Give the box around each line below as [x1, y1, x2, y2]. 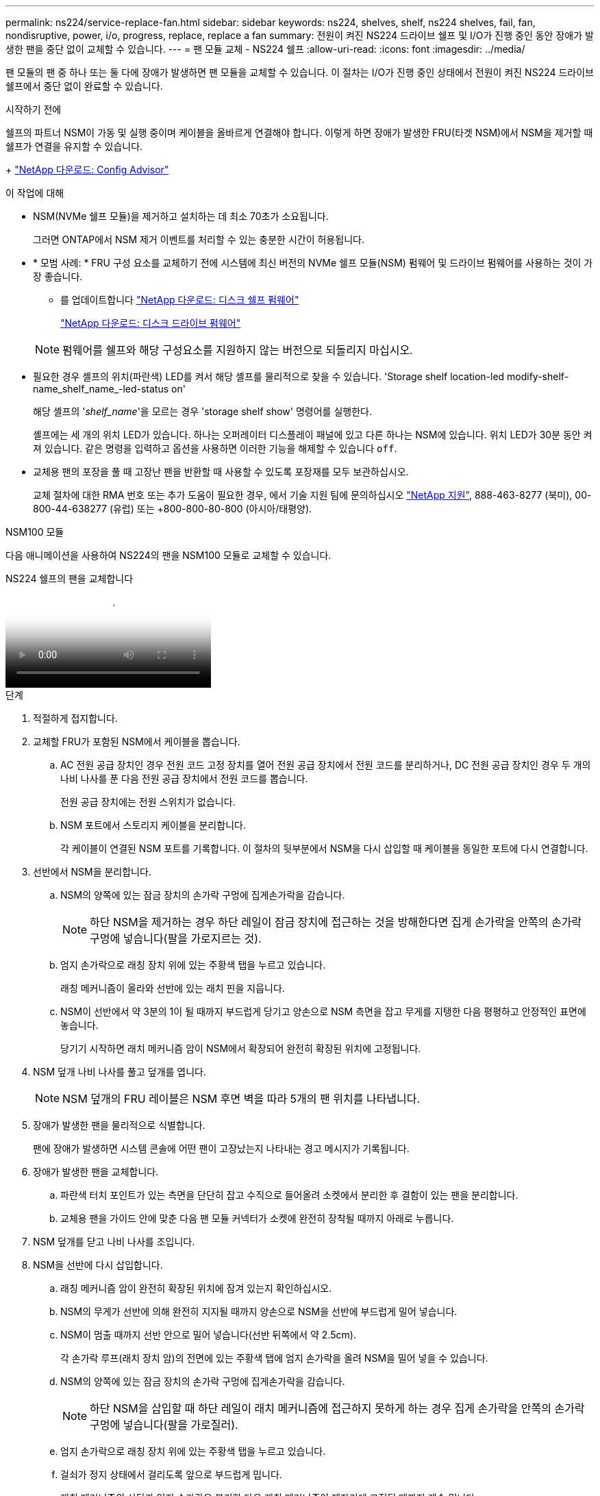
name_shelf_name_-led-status [33, 383, 169, 395]
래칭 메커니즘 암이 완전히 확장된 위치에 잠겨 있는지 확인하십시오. [60, 1282, 332, 1294]
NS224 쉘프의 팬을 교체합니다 [5, 573, 134, 584]
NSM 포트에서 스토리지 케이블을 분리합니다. [60, 819, 246, 831]
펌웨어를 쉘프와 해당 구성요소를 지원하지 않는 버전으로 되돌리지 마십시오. [62, 343, 413, 357]
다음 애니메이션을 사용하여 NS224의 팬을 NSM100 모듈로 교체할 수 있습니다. [5, 549, 332, 561]
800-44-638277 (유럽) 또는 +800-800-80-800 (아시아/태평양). [33, 503, 312, 514]
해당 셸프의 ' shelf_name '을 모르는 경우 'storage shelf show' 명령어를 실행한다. [33, 406, 372, 417]
